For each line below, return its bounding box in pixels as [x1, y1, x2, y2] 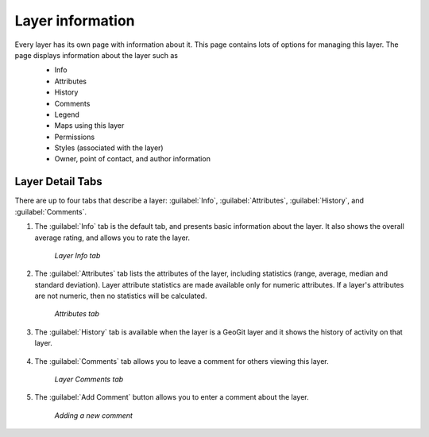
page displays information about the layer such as [14, 50, 179, 60]
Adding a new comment [54, 410, 133, 420]
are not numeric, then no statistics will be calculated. [34, 291, 207, 301]
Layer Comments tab [54, 374, 124, 385]
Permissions [54, 132, 95, 141]
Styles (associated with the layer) [54, 143, 164, 153]
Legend [54, 110, 79, 119]
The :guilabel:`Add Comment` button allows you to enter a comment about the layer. [34, 393, 309, 402]
